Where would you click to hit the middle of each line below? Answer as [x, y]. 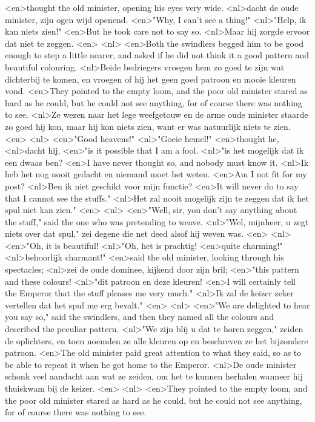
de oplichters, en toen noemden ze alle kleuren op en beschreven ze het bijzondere [157, 340]
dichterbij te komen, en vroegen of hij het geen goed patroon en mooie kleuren [151, 79]
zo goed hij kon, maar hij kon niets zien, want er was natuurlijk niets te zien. [148, 126]
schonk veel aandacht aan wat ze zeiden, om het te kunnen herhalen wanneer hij [154, 376]
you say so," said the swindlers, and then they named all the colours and [140, 317]
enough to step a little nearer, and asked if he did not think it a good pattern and [157, 55]
